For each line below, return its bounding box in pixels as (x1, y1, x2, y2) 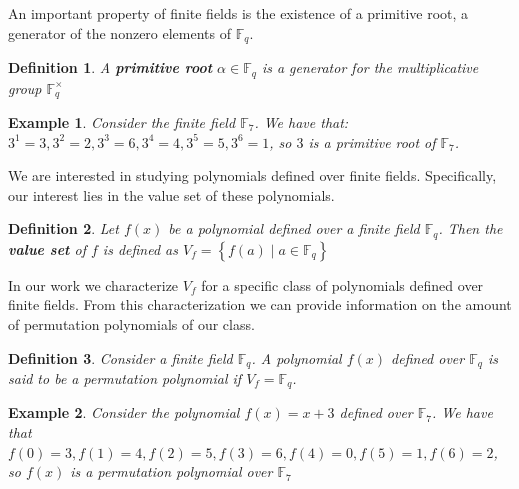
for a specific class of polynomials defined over (201, 274, 484, 295)
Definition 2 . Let (8, 218, 119, 239)
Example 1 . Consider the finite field (8, 111, 236, 132)
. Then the (438, 218, 503, 239)
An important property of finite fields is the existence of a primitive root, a (8, 3, 469, 23)
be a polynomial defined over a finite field (168, 218, 420, 239)
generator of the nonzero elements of (8, 22, 232, 43)
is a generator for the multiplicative (261, 57, 479, 78)
